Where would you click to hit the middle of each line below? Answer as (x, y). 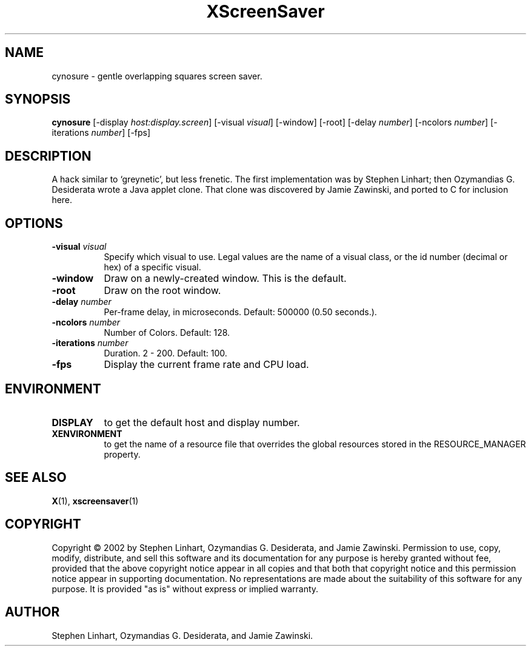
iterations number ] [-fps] (101, 133)
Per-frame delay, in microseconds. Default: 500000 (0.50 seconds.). (240, 312)
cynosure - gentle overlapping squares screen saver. (157, 76)
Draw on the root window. (162, 291)
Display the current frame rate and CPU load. (206, 365)
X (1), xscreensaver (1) (95, 501)
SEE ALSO (36, 478)
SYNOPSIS (38, 99)
